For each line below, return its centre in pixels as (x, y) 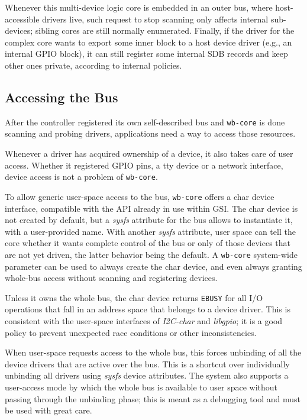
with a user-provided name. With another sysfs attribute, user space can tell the (150, 231)
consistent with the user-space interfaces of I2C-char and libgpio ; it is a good (144, 320)
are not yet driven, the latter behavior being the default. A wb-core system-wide (151, 254)
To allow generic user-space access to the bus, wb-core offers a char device (140, 196)
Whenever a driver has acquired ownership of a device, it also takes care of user (149, 154)
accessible (22, 19)
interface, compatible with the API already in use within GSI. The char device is (151, 208)
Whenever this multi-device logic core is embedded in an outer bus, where (139, 7)
